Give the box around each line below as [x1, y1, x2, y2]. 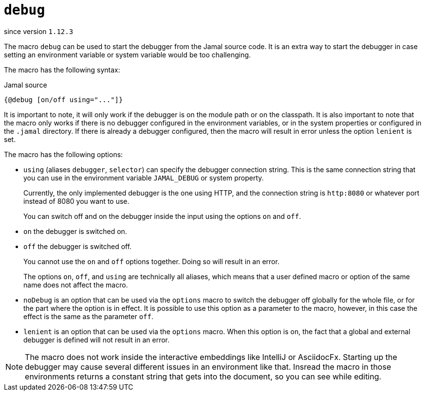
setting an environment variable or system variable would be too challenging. [4, 50, 251, 59]
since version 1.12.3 [4, 27, 74, 36]
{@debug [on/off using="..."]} [4, 95, 123, 104]
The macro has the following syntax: [4, 65, 120, 74]
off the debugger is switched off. [23, 242, 132, 251]
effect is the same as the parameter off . [23, 312, 153, 321]
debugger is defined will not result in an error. [23, 335, 170, 344]
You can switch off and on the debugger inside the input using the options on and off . [23, 212, 301, 220]
